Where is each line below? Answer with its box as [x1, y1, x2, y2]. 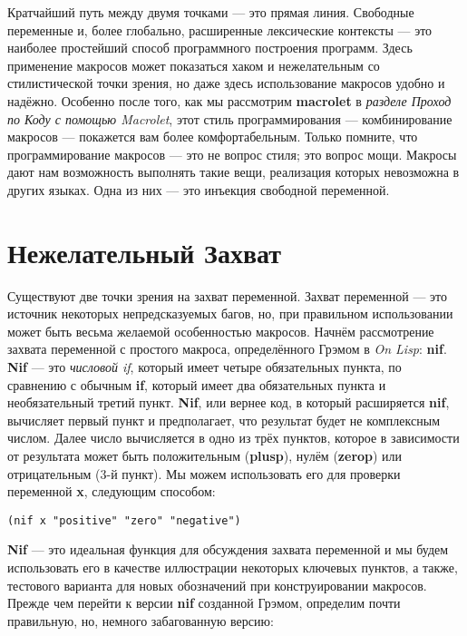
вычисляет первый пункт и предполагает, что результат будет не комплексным [7, 410, 440, 429]
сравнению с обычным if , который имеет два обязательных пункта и [7, 375, 386, 394]
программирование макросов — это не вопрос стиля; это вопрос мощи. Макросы [7, 144, 457, 163]
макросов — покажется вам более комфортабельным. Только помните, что [7, 127, 418, 146]
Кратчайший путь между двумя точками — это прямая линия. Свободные [7, 3, 414, 21]
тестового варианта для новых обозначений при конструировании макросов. [7, 575, 427, 594]
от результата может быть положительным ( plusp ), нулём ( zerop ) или [7, 446, 403, 465]
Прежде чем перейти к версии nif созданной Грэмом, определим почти [7, 593, 401, 612]
